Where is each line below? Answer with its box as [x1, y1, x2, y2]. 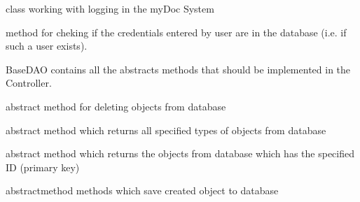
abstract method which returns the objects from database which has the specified [6, 146, 354, 161]
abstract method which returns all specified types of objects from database [6, 122, 326, 137]
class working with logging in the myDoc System [6, 1, 214, 15]
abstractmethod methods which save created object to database [6, 183, 279, 198]
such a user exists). [6, 38, 88, 53]
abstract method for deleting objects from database [6, 99, 226, 113]
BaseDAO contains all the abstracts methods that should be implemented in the [6, 62, 351, 76]
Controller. [6, 75, 52, 90]
